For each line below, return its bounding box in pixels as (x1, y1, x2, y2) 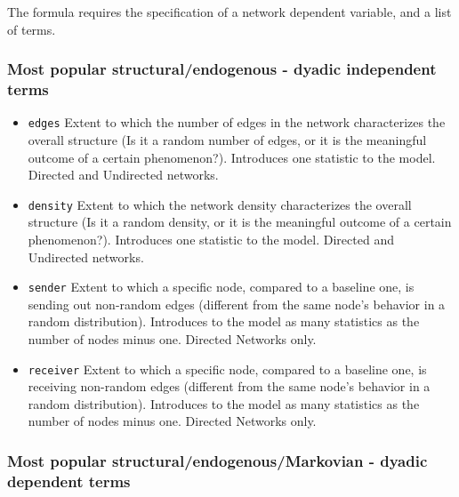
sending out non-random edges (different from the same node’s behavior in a (28, 294, 446, 313)
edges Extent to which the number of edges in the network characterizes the (28, 113, 446, 132)
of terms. (7, 20, 56, 38)
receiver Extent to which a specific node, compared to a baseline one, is (28, 359, 427, 378)
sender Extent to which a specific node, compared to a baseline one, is (28, 277, 415, 296)
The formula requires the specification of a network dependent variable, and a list (7, 3, 452, 20)
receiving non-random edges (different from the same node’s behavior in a (28, 377, 431, 396)
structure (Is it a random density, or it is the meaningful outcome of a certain (28, 212, 452, 231)
